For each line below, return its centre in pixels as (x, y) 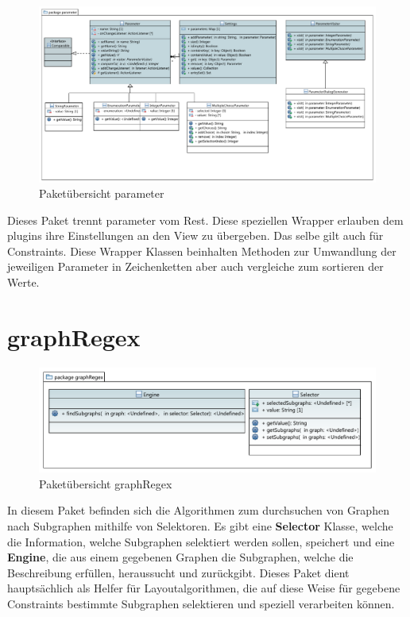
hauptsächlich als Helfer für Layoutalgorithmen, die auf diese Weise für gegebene (204, 588)
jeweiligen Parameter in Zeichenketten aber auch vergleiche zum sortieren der (195, 266)
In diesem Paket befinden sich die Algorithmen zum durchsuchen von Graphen (198, 510)
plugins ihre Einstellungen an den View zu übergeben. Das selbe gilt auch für (195, 235)
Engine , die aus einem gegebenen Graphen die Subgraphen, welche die (180, 557)
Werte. (23, 282)
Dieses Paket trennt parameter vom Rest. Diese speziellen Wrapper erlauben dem (205, 220)
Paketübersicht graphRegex (106, 483)
